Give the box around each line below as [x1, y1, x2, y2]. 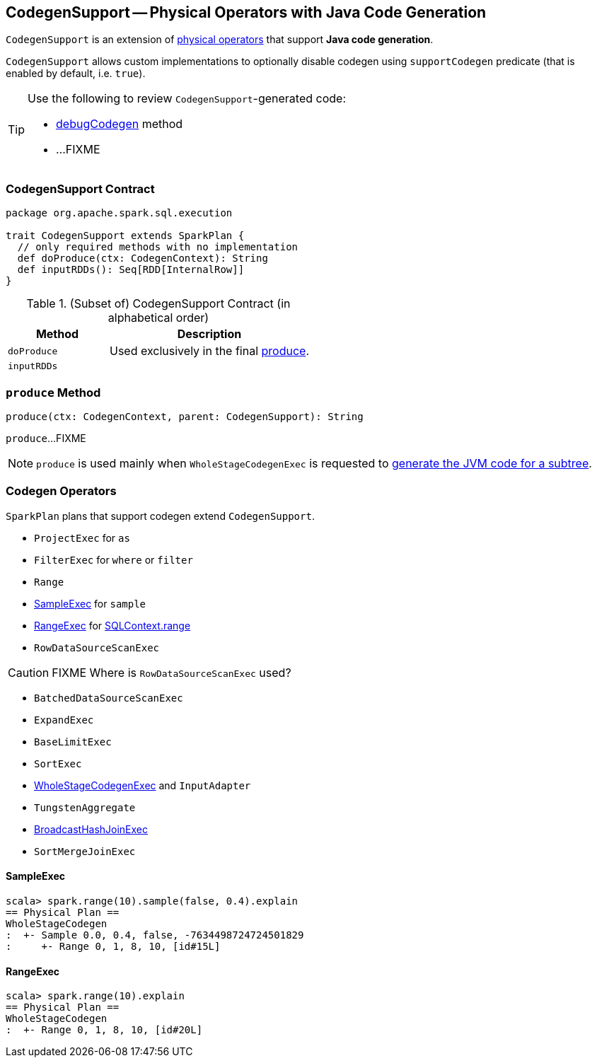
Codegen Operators [6, 484, 117, 499]
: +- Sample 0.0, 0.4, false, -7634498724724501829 [6, 929, 304, 941]
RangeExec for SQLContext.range [34, 619, 191, 632]
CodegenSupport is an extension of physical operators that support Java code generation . [6, 33, 434, 46]
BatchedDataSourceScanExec [34, 692, 183, 704]
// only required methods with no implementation [17, 241, 298, 253]
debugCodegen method [56, 117, 183, 132]
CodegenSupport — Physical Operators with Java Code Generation [6, 4, 487, 21]
